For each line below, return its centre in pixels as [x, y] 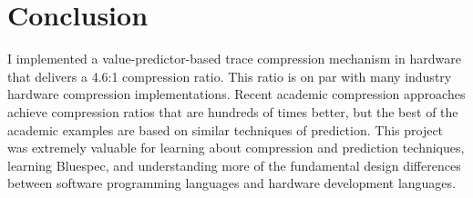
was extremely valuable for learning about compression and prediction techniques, [236, 148]
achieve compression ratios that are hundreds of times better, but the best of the [233, 111]
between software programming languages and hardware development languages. [231, 183]
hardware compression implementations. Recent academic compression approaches [236, 94]
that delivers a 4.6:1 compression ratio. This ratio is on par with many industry [230, 76]
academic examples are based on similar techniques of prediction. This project [226, 129]
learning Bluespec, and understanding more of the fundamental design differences [234, 165]
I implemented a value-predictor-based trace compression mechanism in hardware [234, 59]
